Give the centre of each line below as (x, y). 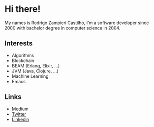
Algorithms (23, 55)
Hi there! (23, 9)
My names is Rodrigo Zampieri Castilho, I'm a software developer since (77, 23)
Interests (19, 44)
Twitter (19, 114)
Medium (20, 109)
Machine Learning (30, 76)
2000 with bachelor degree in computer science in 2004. (62, 28)
